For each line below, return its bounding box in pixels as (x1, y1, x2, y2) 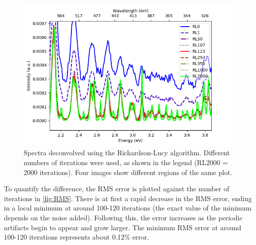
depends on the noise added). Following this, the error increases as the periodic (4, 212, 243, 223)
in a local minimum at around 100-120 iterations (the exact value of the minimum (4, 203, 252, 213)
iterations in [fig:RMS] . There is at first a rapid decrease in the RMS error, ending (4, 193, 252, 203)
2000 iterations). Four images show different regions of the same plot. (24, 167, 232, 177)
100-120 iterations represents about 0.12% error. (4, 232, 149, 242)
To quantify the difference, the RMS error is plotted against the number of (4, 183, 229, 194)
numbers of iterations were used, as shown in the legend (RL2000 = (24, 157, 228, 168)
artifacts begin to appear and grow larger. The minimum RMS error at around (4, 222, 242, 232)
